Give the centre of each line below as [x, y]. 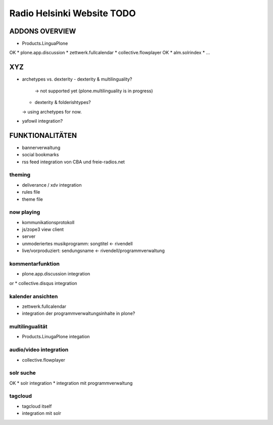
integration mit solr [42, 413]
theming [20, 175]
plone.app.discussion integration [56, 274]
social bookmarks [40, 155]
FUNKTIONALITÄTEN [43, 135]
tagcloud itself [37, 406]
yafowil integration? [42, 121]
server [29, 236]
